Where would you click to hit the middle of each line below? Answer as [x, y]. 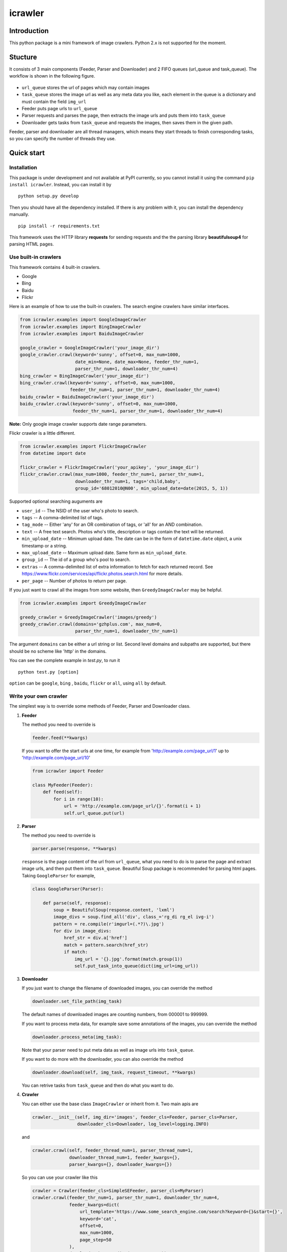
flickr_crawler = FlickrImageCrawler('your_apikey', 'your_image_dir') [109, 467]
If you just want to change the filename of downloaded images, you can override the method [117, 988]
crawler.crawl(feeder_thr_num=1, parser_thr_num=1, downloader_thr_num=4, [126, 1198]
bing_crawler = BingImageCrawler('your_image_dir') [84, 376]
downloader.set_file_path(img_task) [77, 1001]
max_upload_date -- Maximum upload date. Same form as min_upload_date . [104, 552]
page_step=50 [96, 1240]
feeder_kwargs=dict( [94, 1205]
